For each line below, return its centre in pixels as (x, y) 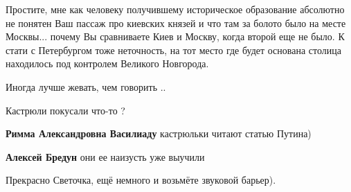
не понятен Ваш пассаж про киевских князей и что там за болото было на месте (176, 23)
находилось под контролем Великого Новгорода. (107, 63)
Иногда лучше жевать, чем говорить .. (86, 86)
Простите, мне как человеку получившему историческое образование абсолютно (175, 9)
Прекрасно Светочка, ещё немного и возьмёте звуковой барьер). (141, 180)
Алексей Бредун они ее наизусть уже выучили (105, 156)
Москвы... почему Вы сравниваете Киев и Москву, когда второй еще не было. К (175, 36)
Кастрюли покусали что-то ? (65, 110)
